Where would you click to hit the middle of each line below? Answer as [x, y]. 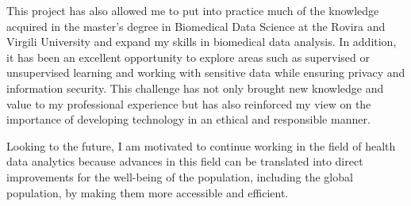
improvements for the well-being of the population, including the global [180, 176]
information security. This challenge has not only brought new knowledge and [195, 88]
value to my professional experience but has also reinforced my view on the [189, 103]
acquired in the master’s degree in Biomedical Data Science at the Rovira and [196, 26]
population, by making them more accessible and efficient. [148, 192]
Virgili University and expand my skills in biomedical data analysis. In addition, [202, 42]
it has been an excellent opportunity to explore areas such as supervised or [188, 57]
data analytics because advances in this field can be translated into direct [185, 161]
